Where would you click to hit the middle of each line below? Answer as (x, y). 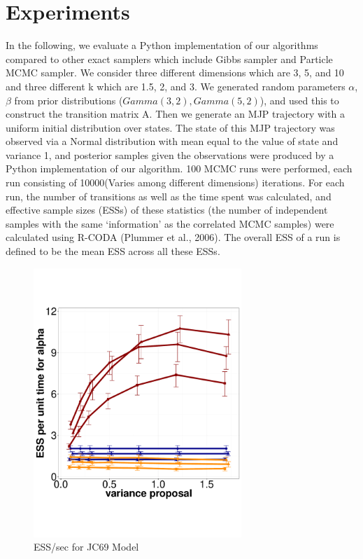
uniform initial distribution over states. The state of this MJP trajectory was (170, 127)
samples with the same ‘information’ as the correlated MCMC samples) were (170, 223)
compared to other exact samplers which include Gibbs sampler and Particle (169, 58)
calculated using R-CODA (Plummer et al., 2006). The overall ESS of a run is (173, 237)
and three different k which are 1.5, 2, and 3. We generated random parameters (176, 86)
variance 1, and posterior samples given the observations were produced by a (170, 154)
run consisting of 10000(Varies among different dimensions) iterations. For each (175, 182)
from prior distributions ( (69, 100)
